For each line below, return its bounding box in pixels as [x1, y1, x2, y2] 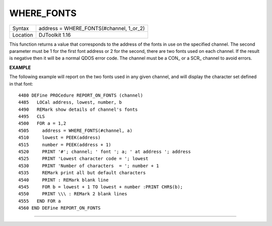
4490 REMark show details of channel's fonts [18, 106, 138, 112]
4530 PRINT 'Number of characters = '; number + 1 [18, 163, 159, 169]
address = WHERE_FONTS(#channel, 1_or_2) [38, 25, 145, 32]
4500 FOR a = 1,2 [18, 121, 66, 126]
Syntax [12, 25, 29, 32]
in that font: [9, 81, 33, 87]
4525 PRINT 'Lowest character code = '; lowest [18, 156, 149, 162]
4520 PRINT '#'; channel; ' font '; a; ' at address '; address [18, 149, 191, 155]
